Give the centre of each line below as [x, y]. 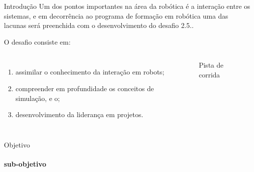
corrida [209, 74]
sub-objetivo [25, 163]
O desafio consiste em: [37, 41]
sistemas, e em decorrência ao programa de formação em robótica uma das [116, 15]
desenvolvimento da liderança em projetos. [79, 114]
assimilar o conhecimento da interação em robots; [90, 72]
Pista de [211, 65]
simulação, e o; [38, 98]
